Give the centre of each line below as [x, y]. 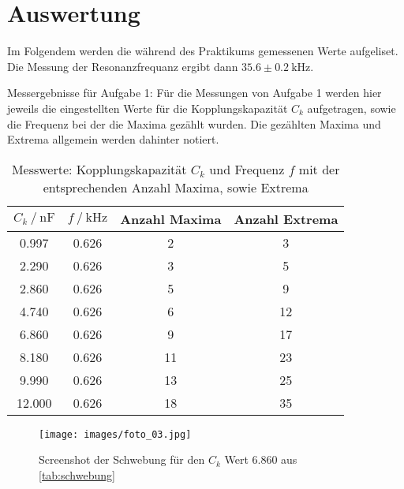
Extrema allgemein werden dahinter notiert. [113, 139]
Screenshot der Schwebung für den [122, 459]
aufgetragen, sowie [352, 108]
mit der [319, 169]
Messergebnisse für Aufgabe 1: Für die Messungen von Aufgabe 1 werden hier [195, 93]
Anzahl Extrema [286, 218]
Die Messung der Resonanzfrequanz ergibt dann [123, 66]
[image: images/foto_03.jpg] [115, 434]
